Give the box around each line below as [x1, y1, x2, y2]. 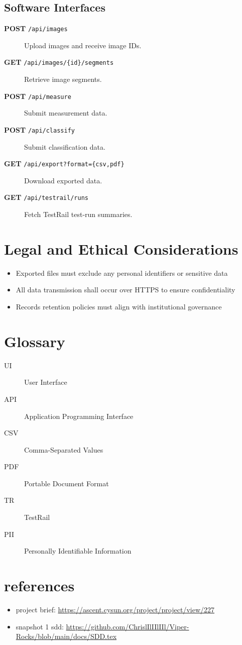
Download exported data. [24, 175, 102, 185]
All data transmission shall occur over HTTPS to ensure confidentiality [16, 284, 235, 295]
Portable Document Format [24, 478, 109, 488]
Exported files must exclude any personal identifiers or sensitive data [16, 267, 228, 278]
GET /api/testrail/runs [4, 192, 88, 202]
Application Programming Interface [24, 410, 134, 421]
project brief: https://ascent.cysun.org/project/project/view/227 [16, 604, 215, 614]
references [4, 575, 75, 596]
